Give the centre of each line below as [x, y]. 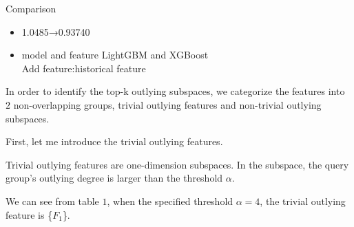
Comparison [31, 8]
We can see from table [52, 201]
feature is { [29, 214]
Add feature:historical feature [84, 68]
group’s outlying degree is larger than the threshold [114, 178]
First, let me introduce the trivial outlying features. [114, 141]
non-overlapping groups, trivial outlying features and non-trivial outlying [167, 104]
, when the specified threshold [170, 201]
